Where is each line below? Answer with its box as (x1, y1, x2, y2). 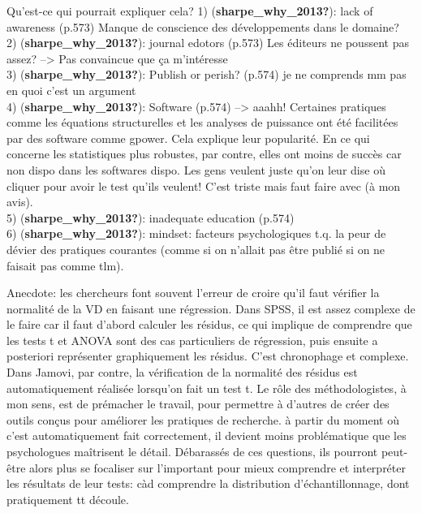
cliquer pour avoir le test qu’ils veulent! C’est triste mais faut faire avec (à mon (6, 177, 401, 194)
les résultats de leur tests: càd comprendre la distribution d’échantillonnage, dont (6, 475, 410, 492)
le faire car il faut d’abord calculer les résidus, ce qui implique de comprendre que (6, 316, 412, 333)
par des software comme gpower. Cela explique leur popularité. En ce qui (6, 129, 370, 146)
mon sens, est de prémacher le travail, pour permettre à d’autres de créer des (6, 395, 390, 412)
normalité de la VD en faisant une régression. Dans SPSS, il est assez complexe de (6, 300, 416, 317)
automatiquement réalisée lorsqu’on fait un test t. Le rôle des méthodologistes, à (6, 379, 407, 396)
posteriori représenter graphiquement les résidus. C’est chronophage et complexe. (6, 347, 409, 364)
